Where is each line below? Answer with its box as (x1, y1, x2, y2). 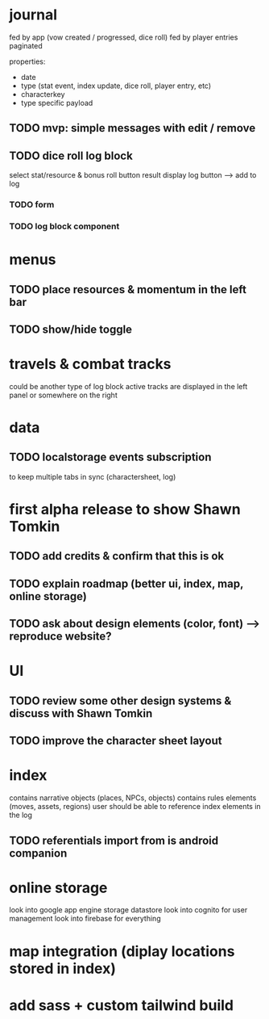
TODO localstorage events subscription (9, 451, 212, 464)
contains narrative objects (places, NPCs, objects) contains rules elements (9, 793, 257, 803)
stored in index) (9, 959, 116, 978)
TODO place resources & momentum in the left (9, 283, 246, 296)
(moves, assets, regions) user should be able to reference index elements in (9, 802, 261, 811)
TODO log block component (9, 220, 120, 232)
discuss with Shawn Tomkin (9, 707, 153, 720)
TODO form (9, 199, 55, 211)
